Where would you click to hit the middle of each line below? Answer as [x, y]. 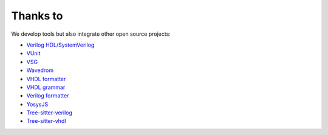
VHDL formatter [46, 79]
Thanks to [37, 16]
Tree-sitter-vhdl [46, 121]
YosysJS [37, 104]
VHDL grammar [46, 87]
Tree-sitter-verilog [50, 113]
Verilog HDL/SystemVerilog [60, 45]
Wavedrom [40, 70]
